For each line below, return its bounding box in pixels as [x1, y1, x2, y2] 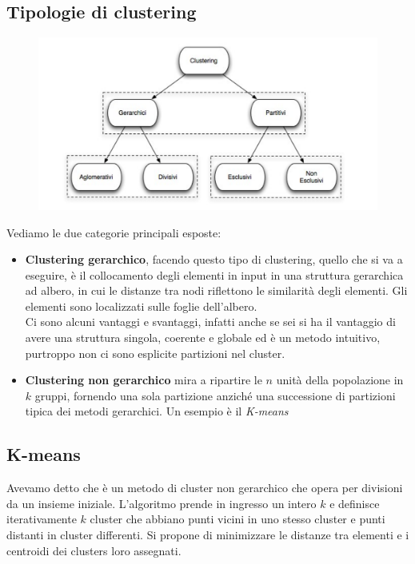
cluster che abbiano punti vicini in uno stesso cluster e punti [90, 510, 385, 527]
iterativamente [6, 510, 77, 527]
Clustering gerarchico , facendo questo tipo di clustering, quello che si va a [25, 251, 403, 268]
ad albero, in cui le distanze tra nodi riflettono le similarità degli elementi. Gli [25, 282, 408, 299]
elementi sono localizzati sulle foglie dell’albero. [25, 297, 257, 314]
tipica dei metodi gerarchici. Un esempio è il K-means [25, 403, 289, 419]
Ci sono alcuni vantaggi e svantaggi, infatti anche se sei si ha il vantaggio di [25, 313, 396, 330]
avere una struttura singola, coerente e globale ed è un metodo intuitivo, [25, 329, 381, 346]
